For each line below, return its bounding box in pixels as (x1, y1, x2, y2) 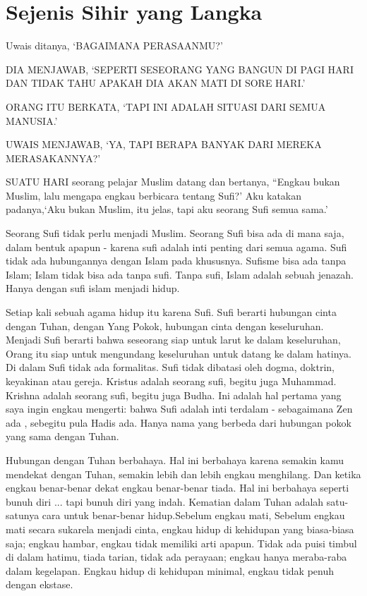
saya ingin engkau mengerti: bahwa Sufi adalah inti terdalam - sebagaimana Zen (6, 401, 353, 416)
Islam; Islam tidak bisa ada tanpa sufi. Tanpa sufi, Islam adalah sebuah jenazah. (6, 267, 354, 281)
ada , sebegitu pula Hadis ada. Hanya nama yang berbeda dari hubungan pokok (6, 415, 351, 430)
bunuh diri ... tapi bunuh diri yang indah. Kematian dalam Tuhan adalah (6, 494, 324, 509)
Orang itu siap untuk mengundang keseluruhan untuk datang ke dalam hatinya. (6, 346, 351, 360)
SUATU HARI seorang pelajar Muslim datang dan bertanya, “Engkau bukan (6, 174, 340, 189)
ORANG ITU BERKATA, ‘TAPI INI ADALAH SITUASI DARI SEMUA (6, 99, 326, 114)
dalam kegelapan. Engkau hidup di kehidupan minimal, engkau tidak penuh (6, 563, 335, 578)
